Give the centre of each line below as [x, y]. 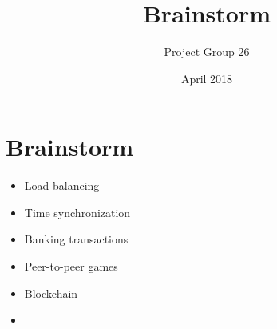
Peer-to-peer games [71, 266]
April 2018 [207, 78]
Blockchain [51, 293]
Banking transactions [76, 239]
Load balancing [62, 185]
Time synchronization [77, 212]
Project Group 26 [207, 52]
